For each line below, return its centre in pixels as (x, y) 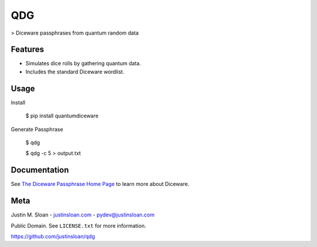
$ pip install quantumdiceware (62, 116)
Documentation (40, 170)
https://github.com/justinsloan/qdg (53, 236)
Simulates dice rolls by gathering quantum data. (83, 63)
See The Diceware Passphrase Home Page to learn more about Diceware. (100, 184)
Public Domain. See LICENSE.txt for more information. (78, 225)
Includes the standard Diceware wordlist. (75, 72)
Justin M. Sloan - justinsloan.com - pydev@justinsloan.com (83, 215)
